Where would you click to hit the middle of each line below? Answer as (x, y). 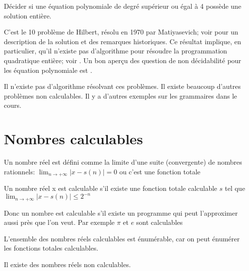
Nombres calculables (74, 139)
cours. (13, 105)
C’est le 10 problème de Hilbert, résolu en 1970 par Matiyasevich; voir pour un (121, 32)
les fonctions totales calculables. (51, 248)
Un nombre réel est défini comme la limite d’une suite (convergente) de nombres (123, 162)
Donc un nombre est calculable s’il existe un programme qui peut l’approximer (121, 212)
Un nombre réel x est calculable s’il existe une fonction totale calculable (111, 188)
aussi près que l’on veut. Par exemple (59, 222)
